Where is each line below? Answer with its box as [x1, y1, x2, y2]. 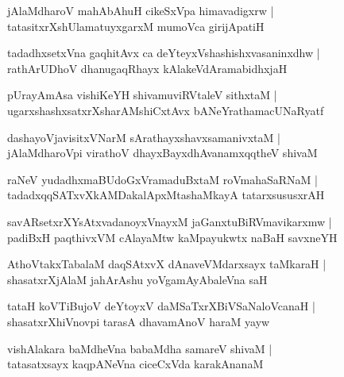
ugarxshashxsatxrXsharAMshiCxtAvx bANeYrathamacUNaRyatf [7, 102, 324, 118]
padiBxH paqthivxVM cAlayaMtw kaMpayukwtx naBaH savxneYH [7, 229, 338, 245]
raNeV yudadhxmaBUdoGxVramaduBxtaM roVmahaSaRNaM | [7, 171, 318, 187]
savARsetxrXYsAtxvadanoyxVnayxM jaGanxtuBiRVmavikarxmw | [7, 213, 332, 229]
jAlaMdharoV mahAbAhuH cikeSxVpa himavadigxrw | [7, 2, 274, 18]
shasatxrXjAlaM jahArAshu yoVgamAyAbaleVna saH [7, 271, 268, 287]
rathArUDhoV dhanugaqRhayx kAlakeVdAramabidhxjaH [7, 60, 288, 76]
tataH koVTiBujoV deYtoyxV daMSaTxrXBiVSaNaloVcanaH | [7, 298, 315, 314]
